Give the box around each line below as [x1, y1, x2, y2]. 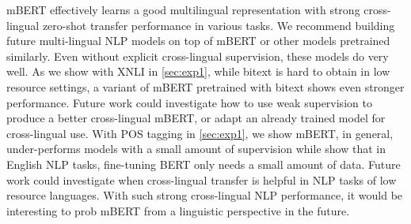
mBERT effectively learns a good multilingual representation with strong [6, 2, 360, 17]
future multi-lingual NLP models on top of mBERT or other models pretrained [6, 32, 390, 49]
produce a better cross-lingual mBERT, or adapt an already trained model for [6, 110, 386, 126]
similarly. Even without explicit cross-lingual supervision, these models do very [6, 47, 389, 64]
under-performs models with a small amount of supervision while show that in [6, 140, 386, 157]
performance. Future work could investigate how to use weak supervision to [6, 94, 372, 110]
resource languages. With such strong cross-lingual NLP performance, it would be [6, 187, 403, 203]
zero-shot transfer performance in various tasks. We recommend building [42, 17, 395, 33]
